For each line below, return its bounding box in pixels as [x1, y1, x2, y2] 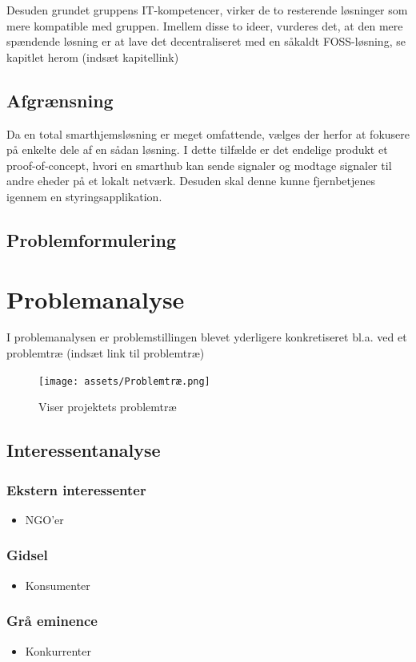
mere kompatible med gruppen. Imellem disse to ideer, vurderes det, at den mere [6, 17, 403, 34]
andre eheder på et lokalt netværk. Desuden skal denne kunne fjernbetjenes [6, 172, 376, 189]
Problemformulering [6, 227, 177, 252]
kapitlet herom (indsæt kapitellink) [6, 48, 179, 65]
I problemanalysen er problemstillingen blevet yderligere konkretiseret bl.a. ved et [6, 329, 407, 345]
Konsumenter [25, 576, 90, 593]
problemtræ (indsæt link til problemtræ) [6, 345, 205, 361]
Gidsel [6, 545, 48, 565]
